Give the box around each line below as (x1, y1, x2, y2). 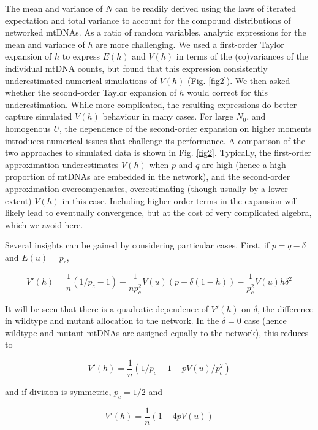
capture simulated (5, 110, 72, 123)
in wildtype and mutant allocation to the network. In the (5, 314, 219, 327)
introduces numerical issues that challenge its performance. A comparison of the (5, 134, 305, 147)
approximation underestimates (5, 158, 119, 171)
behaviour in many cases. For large (102, 110, 233, 123)
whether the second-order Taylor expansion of (5, 86, 176, 99)
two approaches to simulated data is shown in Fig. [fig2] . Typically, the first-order (5, 146, 312, 159)
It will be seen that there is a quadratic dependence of (5, 302, 208, 315)
